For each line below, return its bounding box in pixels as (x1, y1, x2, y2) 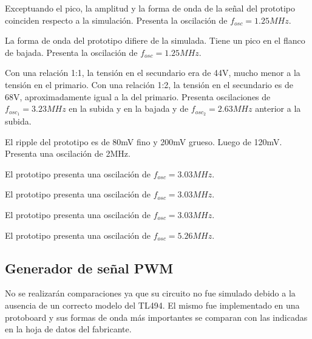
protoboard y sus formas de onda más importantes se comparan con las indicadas (5, 310, 308, 323)
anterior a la (255, 102, 301, 115)
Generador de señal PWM (5, 258, 174, 277)
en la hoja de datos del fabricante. (5, 323, 132, 335)
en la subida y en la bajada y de (69, 102, 189, 115)
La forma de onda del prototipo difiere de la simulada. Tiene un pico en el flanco (5, 34, 305, 47)
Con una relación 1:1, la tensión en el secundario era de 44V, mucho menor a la (5, 66, 300, 79)
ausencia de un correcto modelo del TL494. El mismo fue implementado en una (5, 298, 300, 311)
